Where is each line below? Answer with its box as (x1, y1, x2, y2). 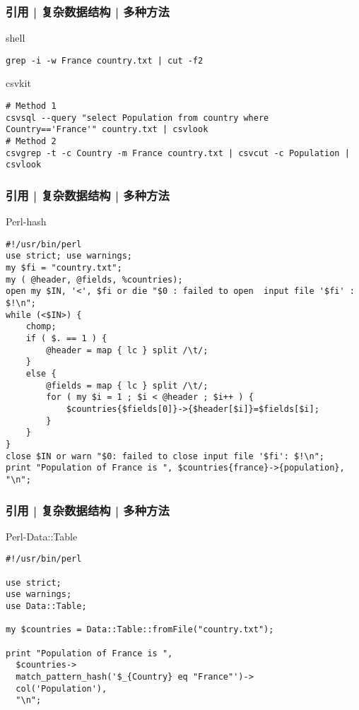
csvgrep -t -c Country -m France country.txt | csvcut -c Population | (6, 148, 350, 158)
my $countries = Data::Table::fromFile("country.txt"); (6, 625, 274, 635)
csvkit (6, 76, 31, 90)
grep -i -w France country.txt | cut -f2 (6, 55, 204, 66)
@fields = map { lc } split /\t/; (46, 380, 208, 391)
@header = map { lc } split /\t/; (46, 345, 208, 355)
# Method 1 (6, 101, 57, 112)
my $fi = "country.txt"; (6, 263, 122, 273)
